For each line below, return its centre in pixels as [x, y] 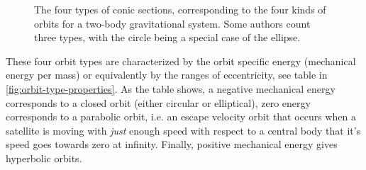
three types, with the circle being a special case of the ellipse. [167, 37]
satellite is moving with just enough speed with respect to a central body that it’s [183, 130]
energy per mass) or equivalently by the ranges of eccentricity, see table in [167, 75]
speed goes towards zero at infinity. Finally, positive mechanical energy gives [172, 144]
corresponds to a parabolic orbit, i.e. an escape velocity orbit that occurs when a [181, 117]
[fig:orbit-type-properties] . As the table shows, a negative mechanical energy [171, 88]
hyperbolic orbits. [44, 158]
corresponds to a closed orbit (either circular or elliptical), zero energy [158, 102]
